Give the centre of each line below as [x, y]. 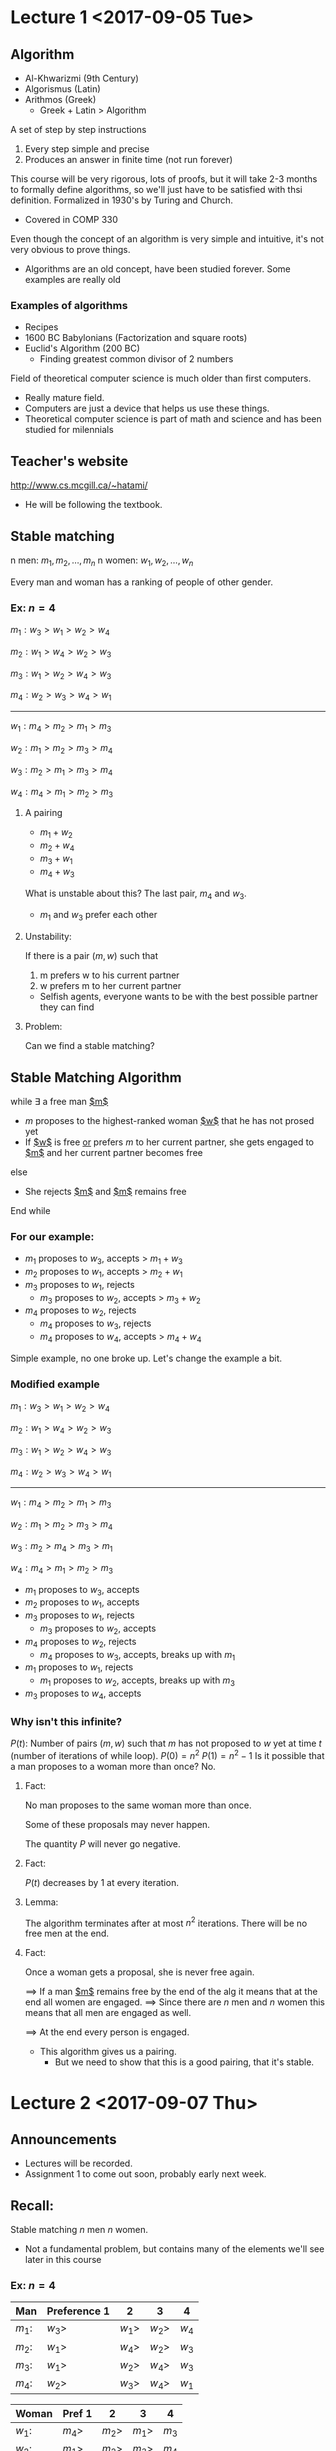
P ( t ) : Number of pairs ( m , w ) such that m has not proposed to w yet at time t [166, 1743]
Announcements [63, 2139]
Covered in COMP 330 [71, 219]
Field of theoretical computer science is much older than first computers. [161, 378]
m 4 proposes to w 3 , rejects [95, 1324]
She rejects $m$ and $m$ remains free [105, 1191]
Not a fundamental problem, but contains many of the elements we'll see [174, 2249]
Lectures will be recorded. [78, 2163]
